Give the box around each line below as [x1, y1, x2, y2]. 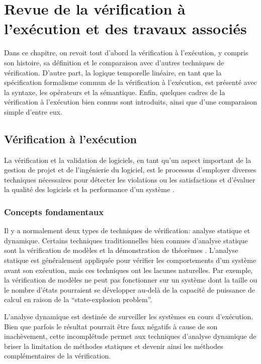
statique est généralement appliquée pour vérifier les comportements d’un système [4, 255, 256, 265]
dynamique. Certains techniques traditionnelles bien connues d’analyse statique [4, 235, 248, 245]
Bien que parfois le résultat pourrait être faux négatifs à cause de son [4, 321, 218, 331]
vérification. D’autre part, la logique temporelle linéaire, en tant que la [4, 67, 222, 77]
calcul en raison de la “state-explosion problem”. [4, 294, 152, 305]
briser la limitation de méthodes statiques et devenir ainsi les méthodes [4, 340, 223, 351]
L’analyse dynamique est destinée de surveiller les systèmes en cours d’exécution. [4, 311, 253, 322]
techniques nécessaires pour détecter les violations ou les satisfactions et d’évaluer [4, 174, 255, 185]
